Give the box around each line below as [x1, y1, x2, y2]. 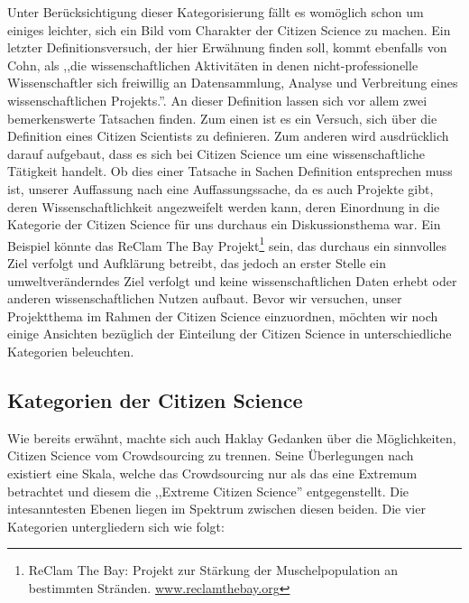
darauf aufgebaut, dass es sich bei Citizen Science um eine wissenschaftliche [7, 144, 425, 162]
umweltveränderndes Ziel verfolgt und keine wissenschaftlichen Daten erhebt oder [7, 271, 457, 290]
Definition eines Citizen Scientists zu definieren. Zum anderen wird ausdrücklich [7, 126, 449, 145]
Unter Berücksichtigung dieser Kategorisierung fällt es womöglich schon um [7, 3, 424, 21]
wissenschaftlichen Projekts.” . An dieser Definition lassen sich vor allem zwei [7, 90, 428, 109]
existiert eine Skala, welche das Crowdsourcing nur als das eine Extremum [7, 463, 418, 482]
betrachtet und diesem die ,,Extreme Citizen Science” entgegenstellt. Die [7, 481, 409, 500]
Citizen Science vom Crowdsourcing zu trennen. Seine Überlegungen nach [7, 446, 414, 465]
